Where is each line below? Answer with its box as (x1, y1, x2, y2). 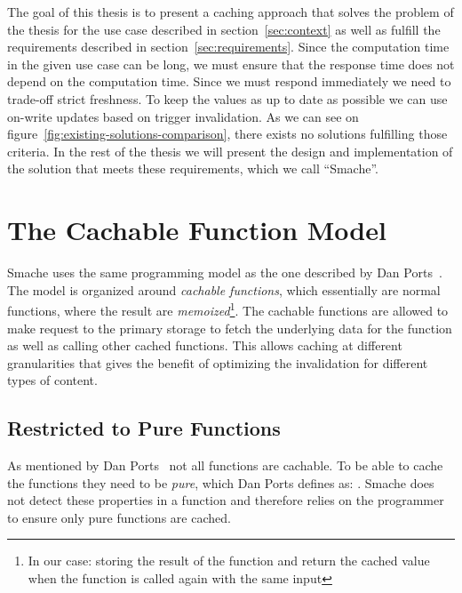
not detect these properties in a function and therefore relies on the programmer (7, 491, 444, 509)
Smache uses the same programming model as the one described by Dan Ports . (7, 263, 442, 282)
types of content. (7, 371, 98, 389)
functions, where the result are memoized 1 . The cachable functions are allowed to (7, 299, 449, 319)
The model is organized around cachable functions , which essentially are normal (7, 280, 441, 299)
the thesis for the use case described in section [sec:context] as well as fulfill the (7, 20, 441, 38)
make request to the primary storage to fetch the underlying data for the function (7, 318, 452, 337)
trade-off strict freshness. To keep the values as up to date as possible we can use (7, 89, 448, 108)
